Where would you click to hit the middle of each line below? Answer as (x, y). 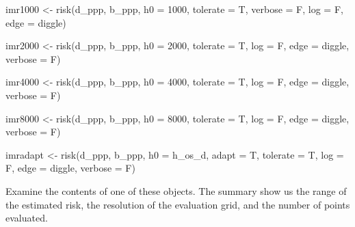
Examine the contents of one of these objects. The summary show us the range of (176, 190)
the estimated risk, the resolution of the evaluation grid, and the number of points (178, 204)
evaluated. (27, 218)
